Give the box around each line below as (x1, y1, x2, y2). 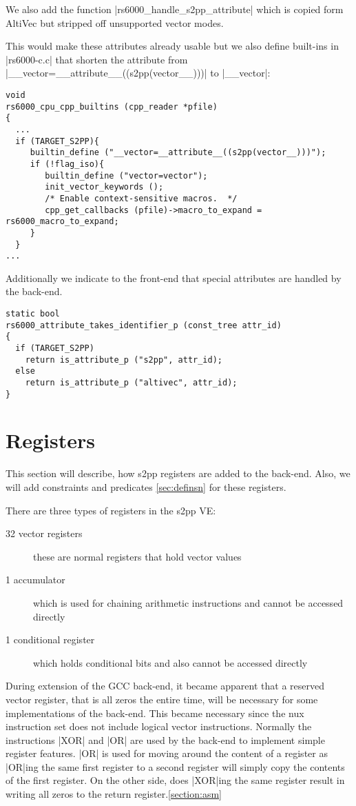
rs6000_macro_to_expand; (6, 216, 119, 227)
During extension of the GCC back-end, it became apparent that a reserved (6, 678, 324, 693)
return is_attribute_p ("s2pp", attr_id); (25, 354, 222, 365)
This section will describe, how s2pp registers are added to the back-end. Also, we (6, 466, 350, 481)
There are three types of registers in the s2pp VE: (6, 503, 216, 517)
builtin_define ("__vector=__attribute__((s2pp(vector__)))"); (30, 148, 326, 158)
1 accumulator (6, 572, 65, 587)
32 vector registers (6, 526, 83, 541)
